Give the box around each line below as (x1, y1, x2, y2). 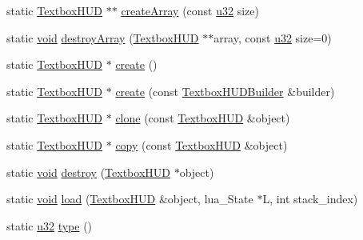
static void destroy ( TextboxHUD (6, 163, 170, 180)
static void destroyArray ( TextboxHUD (6, 29, 199, 46)
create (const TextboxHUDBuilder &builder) (115, 82, 335, 99)
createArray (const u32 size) (121, 2, 259, 18)
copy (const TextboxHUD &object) (115, 136, 288, 153)
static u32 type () (6, 217, 93, 234)
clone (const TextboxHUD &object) (115, 110, 290, 126)
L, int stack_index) (262, 190, 358, 207)
